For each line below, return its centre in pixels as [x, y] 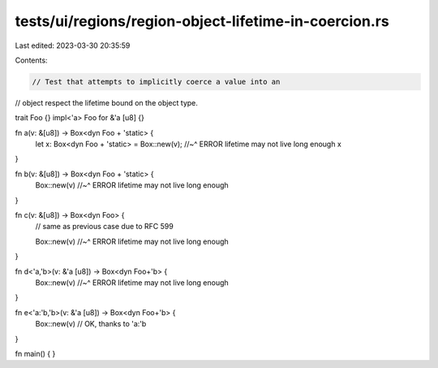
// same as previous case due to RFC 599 [104, 227]
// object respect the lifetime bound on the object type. [107, 102]
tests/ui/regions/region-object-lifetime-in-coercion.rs [202, 21]
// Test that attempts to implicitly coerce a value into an [156, 82]
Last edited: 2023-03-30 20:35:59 [73, 45]
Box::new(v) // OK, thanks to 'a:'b [91, 324]
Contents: [31, 60]
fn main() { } [35, 353]
